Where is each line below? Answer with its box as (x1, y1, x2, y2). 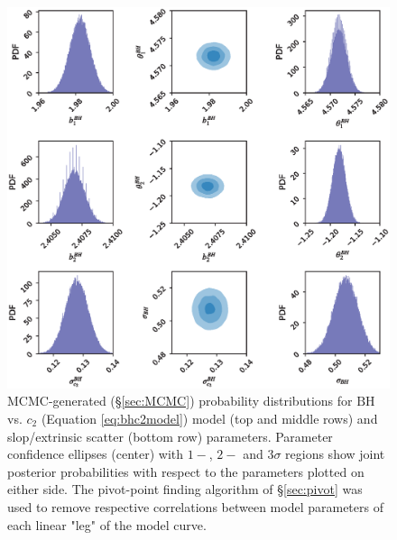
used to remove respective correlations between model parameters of (7, 497, 383, 516)
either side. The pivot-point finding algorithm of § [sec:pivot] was (7, 480, 363, 499)
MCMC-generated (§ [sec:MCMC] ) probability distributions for (7, 391, 353, 410)
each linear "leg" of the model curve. (7, 515, 207, 534)
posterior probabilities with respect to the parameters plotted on (7, 462, 365, 481)
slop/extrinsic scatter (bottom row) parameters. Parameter (7, 426, 333, 445)
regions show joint (285, 444, 385, 463)
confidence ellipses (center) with (7, 444, 184, 463)
